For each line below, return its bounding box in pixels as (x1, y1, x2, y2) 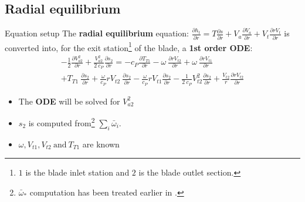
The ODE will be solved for (18, 95, 120, 107)
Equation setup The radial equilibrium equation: (5, 27, 189, 39)
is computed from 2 (28, 115, 95, 129)
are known (82, 137, 120, 150)
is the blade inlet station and (25, 166, 130, 179)
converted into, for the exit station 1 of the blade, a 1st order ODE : (5, 39, 253, 53)
